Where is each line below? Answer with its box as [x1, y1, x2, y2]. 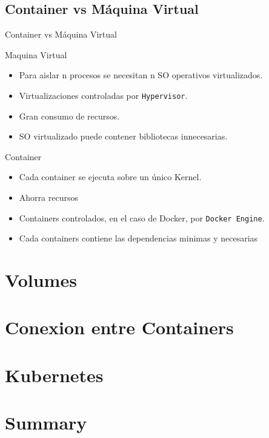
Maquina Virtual [5, 48, 67, 61]
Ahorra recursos [19, 191, 78, 204]
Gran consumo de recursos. [19, 109, 120, 122]
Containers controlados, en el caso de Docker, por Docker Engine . [19, 211, 265, 224]
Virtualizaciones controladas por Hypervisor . [19, 89, 188, 101]
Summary [5, 410, 87, 435]
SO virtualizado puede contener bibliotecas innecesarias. [19, 130, 228, 143]
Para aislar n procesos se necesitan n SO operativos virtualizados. [19, 69, 263, 81]
